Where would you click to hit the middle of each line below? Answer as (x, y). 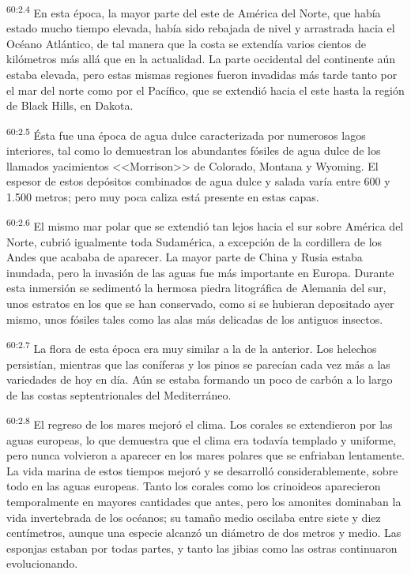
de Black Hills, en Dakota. (70, 105)
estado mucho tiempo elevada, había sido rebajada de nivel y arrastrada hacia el (201, 28)
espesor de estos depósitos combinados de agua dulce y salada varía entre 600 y (198, 181)
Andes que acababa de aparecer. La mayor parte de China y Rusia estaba (185, 257)
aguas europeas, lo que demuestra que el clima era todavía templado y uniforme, (202, 439)
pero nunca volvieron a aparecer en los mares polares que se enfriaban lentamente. (205, 455)
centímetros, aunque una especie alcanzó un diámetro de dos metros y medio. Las (204, 533)
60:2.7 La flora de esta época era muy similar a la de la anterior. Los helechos (192, 347)
